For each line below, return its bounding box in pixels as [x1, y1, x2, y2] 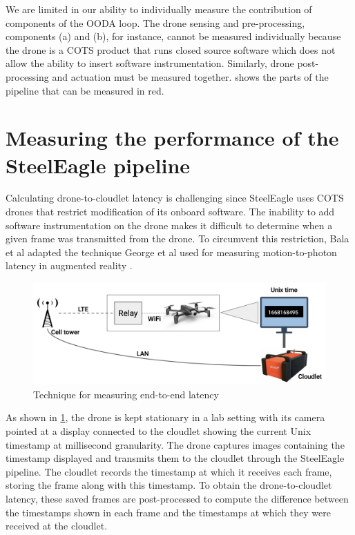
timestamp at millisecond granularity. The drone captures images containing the [6, 437, 345, 451]
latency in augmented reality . [6, 258, 133, 273]
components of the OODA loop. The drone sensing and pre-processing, [6, 15, 305, 30]
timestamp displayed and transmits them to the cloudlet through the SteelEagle [6, 451, 345, 465]
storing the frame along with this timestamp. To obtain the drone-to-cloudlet [6, 478, 332, 492]
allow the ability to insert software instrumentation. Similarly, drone [6, 56, 294, 70]
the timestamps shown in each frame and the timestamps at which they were [6, 505, 331, 519]
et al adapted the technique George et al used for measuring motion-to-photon [6, 244, 337, 259]
